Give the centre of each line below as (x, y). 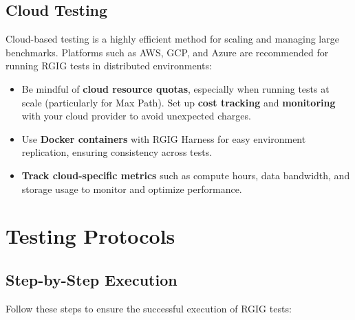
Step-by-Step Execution (92, 279)
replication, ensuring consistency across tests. (117, 152)
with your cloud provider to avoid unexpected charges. (136, 116)
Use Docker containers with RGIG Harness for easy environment (164, 138)
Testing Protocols (90, 236)
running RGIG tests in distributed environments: (109, 66)
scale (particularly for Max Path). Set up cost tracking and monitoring (179, 102)
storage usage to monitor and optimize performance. (132, 188)
